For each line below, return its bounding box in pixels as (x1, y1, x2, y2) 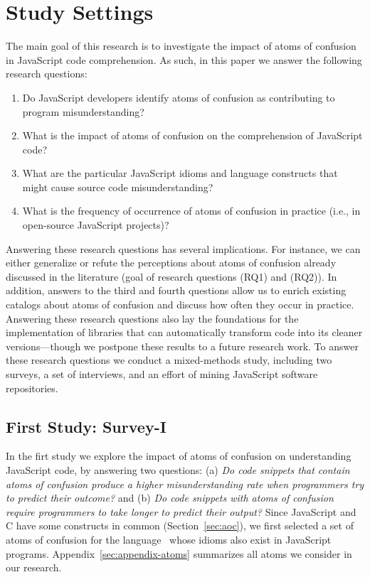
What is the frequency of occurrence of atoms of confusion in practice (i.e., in (22, 203, 361, 218)
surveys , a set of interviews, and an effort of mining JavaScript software (6, 367, 318, 381)
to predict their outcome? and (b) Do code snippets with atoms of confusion (6, 490, 334, 505)
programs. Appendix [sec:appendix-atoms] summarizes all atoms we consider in (6, 546, 352, 561)
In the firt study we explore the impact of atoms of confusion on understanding (6, 448, 351, 463)
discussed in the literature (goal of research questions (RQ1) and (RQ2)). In (6, 269, 337, 284)
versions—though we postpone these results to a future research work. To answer (6, 338, 359, 353)
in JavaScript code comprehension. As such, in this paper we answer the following (6, 52, 362, 67)
